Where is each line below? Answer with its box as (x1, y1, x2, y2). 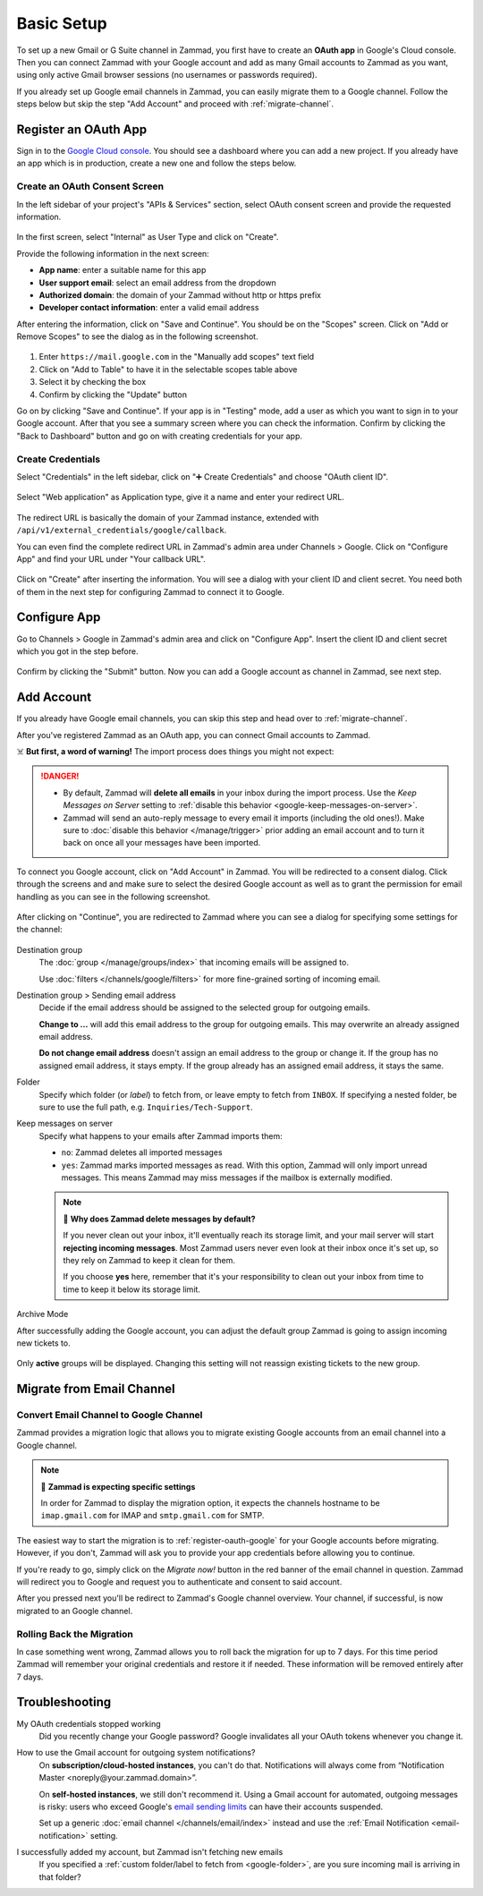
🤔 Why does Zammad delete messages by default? (63, 1213, 256, 1224)
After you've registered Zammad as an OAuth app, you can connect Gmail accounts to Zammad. (16, 729, 371, 740)
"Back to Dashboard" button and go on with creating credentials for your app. (16, 430, 303, 441)
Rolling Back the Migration (16, 1628, 134, 1640)
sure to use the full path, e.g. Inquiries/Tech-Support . (38, 1101, 254, 1113)
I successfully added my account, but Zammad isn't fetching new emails (16, 1847, 284, 1858)
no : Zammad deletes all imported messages (61, 1147, 223, 1158)
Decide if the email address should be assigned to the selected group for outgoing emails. (38, 1002, 371, 1013)
